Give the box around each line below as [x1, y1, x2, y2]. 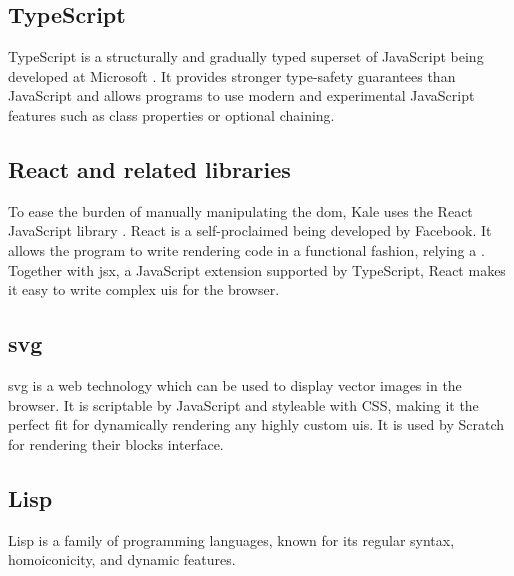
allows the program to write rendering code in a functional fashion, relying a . [8, 239, 485, 260]
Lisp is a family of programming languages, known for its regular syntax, [8, 529, 455, 550]
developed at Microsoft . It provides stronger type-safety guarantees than [8, 65, 456, 86]
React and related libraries [8, 153, 291, 184]
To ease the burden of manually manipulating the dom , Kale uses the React [8, 200, 473, 221]
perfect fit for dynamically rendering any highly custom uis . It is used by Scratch [8, 414, 505, 435]
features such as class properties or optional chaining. [8, 104, 335, 125]
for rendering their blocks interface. [8, 433, 224, 454]
